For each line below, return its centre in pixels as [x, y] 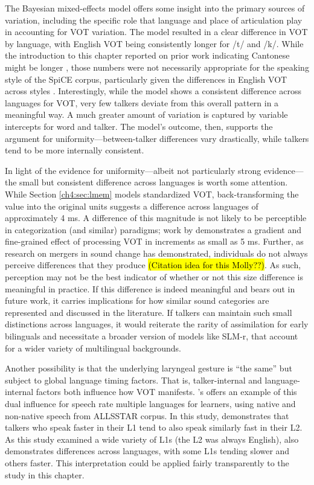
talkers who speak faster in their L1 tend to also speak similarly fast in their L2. [154, 427]
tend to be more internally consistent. [75, 150]
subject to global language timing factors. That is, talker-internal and [133, 380]
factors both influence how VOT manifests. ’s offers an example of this [166, 392]
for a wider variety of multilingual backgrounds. [93, 348]
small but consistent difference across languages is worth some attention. [154, 182]
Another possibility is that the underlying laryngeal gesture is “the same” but [149, 368]
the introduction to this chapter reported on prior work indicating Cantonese [147, 55]
